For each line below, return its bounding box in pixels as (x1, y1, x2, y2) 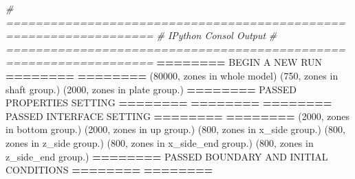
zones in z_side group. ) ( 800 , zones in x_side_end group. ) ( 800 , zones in (6, 135, 314, 150)
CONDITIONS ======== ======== (6, 163, 213, 177)
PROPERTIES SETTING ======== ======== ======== (6, 95, 332, 110)
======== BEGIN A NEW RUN (156, 55, 323, 69)
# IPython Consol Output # (156, 28, 277, 43)
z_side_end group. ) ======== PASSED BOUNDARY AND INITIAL (6, 149, 328, 163)
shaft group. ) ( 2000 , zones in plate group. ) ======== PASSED (6, 82, 297, 96)
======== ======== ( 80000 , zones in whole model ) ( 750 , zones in (6, 68, 338, 82)
